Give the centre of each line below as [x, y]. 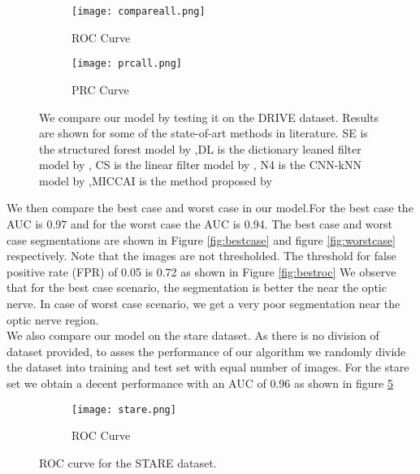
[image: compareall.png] [139, 11]
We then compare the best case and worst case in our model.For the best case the [210, 208]
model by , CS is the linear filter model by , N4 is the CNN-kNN [200, 165]
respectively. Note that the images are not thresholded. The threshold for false [201, 256]
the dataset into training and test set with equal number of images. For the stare [208, 367]
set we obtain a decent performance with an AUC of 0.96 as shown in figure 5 [200, 383]
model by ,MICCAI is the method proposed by [156, 180]
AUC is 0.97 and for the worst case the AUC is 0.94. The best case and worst [200, 224]
